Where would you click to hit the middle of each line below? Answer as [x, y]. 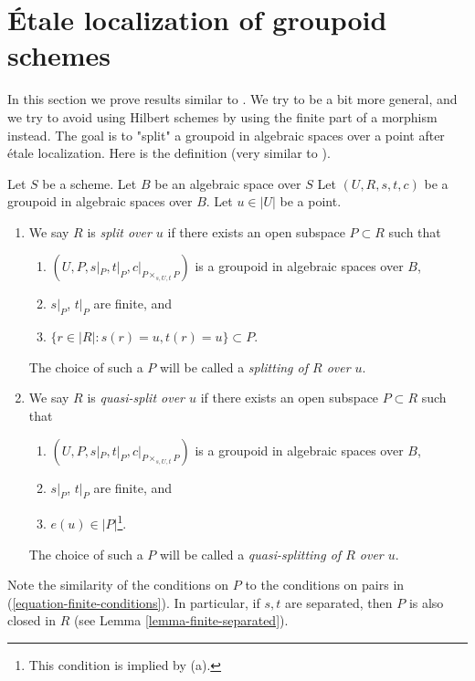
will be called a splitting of [234, 367]
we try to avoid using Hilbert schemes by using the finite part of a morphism [222, 116]
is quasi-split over [136, 398]
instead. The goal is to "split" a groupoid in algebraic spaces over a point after [226, 135]
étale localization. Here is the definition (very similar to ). [169, 153]
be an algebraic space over [228, 183]
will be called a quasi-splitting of [251, 554]
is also [426, 602]
